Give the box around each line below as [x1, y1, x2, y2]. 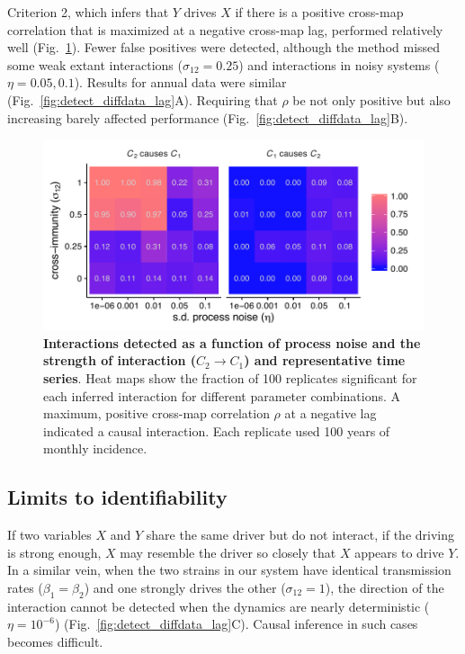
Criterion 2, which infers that [7, 3, 169, 21]
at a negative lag [284, 404, 377, 423]
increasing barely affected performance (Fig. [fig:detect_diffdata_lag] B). [7, 108, 408, 127]
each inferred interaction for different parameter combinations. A [43, 386, 401, 405]
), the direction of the [325, 578, 444, 596]
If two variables [7, 525, 92, 544]
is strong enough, [7, 542, 102, 561]
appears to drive [354, 542, 444, 561]
